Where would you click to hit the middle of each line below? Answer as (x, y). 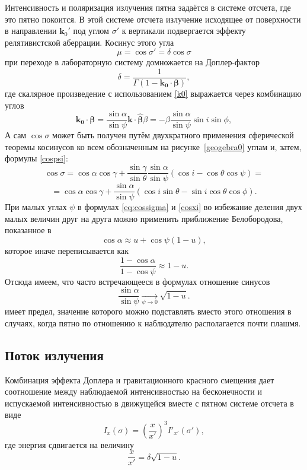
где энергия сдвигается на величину (69, 444)
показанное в (28, 230)
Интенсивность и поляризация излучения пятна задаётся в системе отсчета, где (148, 7)
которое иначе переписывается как (67, 250)
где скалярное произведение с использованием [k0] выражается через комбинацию (153, 93)
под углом (91, 31)
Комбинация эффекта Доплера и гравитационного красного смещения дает (140, 380)
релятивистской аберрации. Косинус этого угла (89, 42)
